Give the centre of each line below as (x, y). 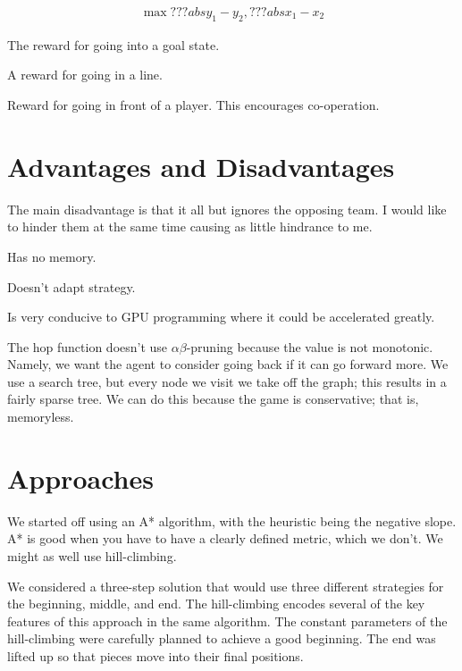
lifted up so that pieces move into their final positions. (155, 655)
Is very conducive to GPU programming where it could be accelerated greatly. (221, 317)
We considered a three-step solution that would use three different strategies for (226, 586)
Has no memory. (52, 256)
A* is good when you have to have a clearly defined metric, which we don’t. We (225, 538)
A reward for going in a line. (85, 75)
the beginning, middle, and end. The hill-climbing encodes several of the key (216, 604)
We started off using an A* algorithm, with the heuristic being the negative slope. (232, 520)
